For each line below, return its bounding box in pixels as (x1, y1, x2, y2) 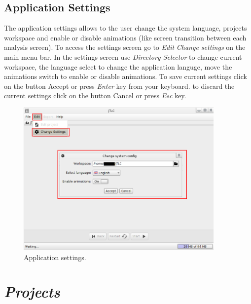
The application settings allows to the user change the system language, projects (4, 23, 247, 33)
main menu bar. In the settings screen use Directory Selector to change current (4, 51, 242, 62)
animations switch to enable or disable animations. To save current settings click (4, 71, 247, 81)
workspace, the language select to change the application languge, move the (4, 61, 232, 72)
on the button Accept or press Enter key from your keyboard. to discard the (4, 80, 235, 91)
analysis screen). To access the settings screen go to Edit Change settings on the (4, 42, 246, 52)
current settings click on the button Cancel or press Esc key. (4, 90, 186, 101)
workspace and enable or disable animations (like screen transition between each (4, 32, 247, 42)
